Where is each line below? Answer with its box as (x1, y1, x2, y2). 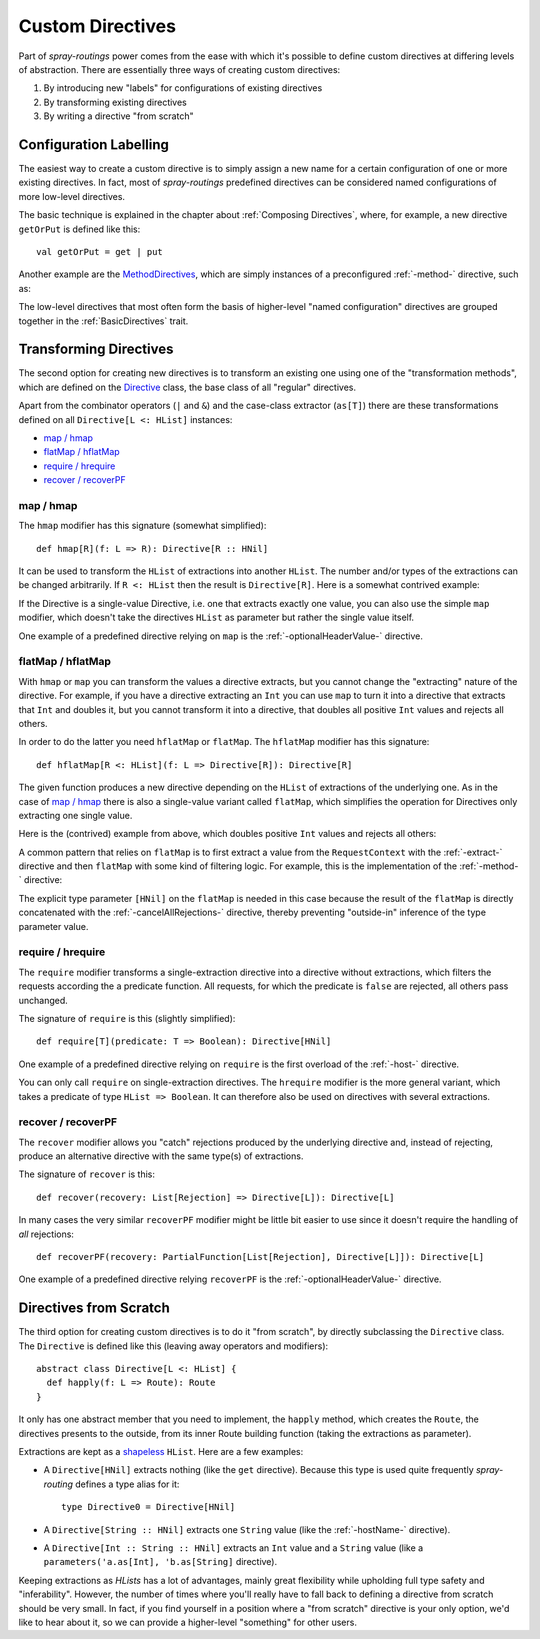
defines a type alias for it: (75, 1478, 180, 1490)
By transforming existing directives (43, 96, 187, 108)
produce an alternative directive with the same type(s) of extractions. (18, 1150, 304, 1162)
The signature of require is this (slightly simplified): (18, 1012, 236, 1024)
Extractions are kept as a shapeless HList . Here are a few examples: (18, 1446, 304, 1458)
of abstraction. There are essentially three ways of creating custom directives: (18, 63, 341, 75)
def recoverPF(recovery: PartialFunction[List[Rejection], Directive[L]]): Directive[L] (36, 1251, 485, 1263)
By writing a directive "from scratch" (43, 110, 194, 122)
